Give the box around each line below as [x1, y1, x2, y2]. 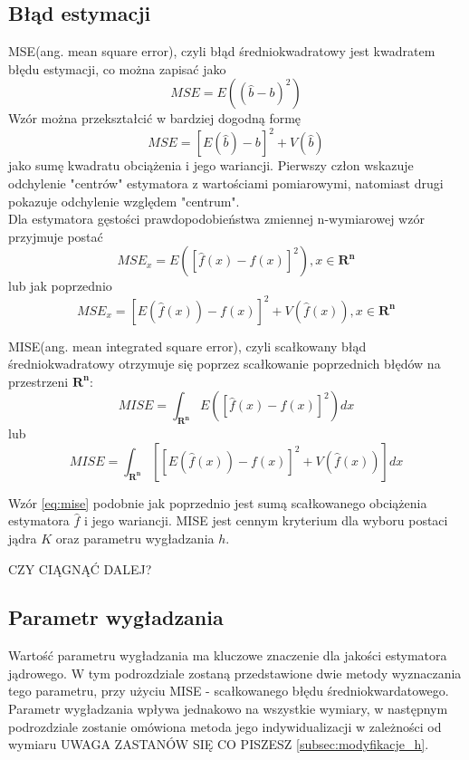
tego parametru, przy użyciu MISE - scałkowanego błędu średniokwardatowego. [8, 681, 449, 700]
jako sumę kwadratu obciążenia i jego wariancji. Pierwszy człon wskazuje [8, 156, 414, 175]
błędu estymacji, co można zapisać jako [8, 59, 226, 78]
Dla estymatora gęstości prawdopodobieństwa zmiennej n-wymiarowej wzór [8, 209, 425, 228]
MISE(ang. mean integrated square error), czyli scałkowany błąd [8, 336, 367, 355]
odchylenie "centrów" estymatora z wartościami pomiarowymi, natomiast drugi [8, 174, 444, 193]
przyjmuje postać [8, 226, 103, 245]
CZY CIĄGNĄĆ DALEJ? [8, 559, 152, 578]
